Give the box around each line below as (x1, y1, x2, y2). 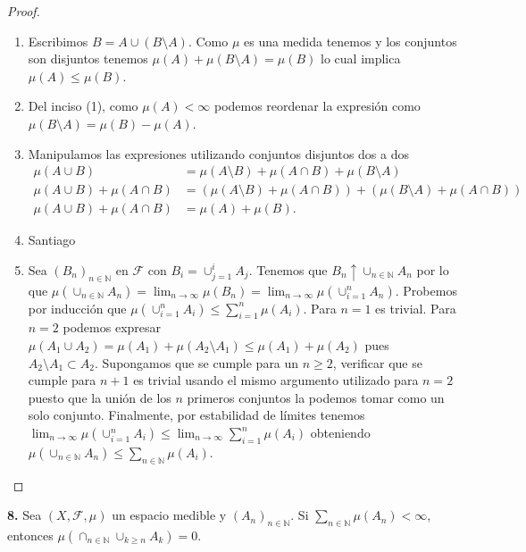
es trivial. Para (375, 298, 456, 317)
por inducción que (28, 298, 127, 317)
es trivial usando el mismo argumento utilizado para (133, 371, 419, 389)
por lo (416, 260, 449, 279)
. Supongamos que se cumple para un (95, 353, 299, 372)
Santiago (28, 230, 76, 249)
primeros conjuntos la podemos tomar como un (187, 388, 445, 406)
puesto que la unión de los (28, 388, 171, 406)
